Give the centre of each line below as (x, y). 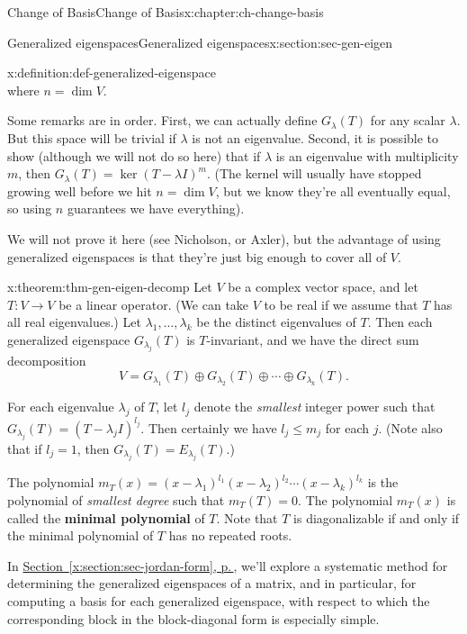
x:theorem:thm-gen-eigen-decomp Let (110, 287)
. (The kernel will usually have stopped (314, 173)
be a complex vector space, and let (323, 287)
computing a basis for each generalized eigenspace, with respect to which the (219, 600)
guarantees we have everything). (156, 208)
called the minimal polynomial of (106, 517)
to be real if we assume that (341, 304)
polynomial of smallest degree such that (116, 500)
